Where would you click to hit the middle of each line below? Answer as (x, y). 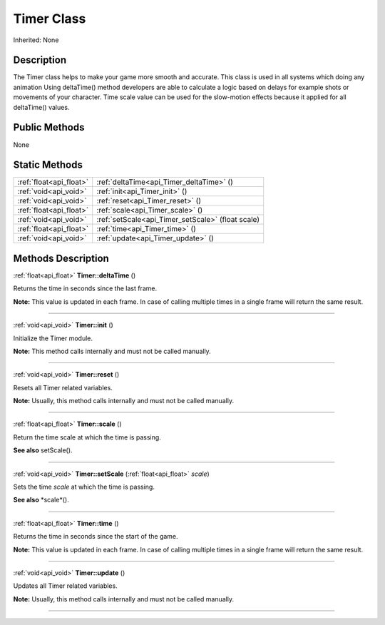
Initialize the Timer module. (53, 338)
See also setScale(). (43, 450)
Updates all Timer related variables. (65, 586)
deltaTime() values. (41, 107)
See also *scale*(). (41, 500)
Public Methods (49, 127)
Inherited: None (36, 40)
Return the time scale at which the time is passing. (87, 437)
